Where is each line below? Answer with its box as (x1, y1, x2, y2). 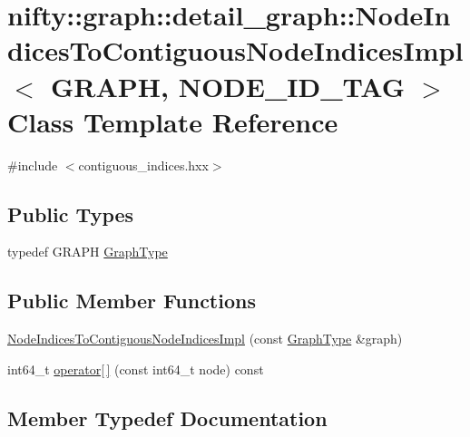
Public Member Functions (7, 286, 256, 315)
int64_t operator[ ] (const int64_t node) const (7, 359, 264, 378)
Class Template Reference (7, 102, 338, 140)
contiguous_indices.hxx (78, 155, 209, 174)
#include (7, 155, 58, 174)
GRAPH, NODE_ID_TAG (51, 67, 406, 104)
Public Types (7, 199, 134, 228)
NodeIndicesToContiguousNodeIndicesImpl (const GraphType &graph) (7, 329, 403, 348)
